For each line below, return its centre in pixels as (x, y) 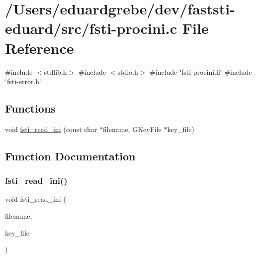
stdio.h (128, 71)
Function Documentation (70, 156)
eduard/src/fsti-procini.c (91, 28)
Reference (40, 48)
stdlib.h (55, 71)
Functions (30, 108)
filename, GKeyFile (132, 129)
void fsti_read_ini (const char (51, 129)
